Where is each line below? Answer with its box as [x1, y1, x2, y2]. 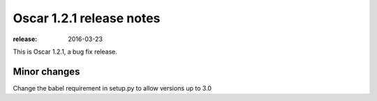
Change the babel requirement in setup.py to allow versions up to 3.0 [13, 84, 212, 92]
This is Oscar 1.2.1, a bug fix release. [13, 47, 118, 56]
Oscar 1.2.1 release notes [13, 10, 161, 26]
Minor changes [13, 65, 80, 77]
